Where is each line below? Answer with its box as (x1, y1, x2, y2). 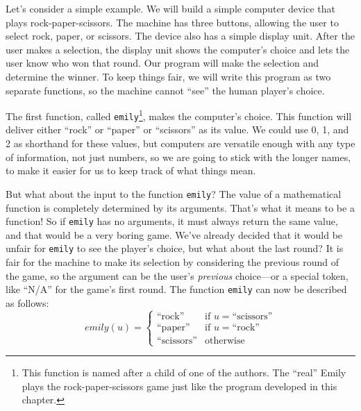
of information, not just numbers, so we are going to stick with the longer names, (6, 149, 351, 164)
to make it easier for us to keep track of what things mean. (6, 163, 256, 178)
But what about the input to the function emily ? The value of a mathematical (6, 186, 342, 201)
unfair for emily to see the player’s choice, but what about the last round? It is (6, 241, 344, 255)
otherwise (205, 335, 245, 346)
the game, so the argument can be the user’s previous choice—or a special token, (6, 268, 349, 283)
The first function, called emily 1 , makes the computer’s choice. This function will (6, 107, 352, 123)
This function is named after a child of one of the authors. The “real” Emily (22, 365, 346, 380)
